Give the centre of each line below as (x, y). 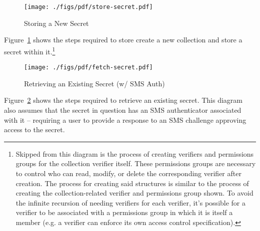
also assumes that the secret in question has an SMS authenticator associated (123, 110)
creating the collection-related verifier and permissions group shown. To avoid (134, 193)
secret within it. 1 (30, 50)
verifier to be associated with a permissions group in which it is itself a (124, 212)
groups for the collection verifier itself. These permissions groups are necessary (136, 163)
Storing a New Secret (56, 23)
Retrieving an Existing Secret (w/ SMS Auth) (94, 83)
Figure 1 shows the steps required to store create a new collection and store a (123, 40)
